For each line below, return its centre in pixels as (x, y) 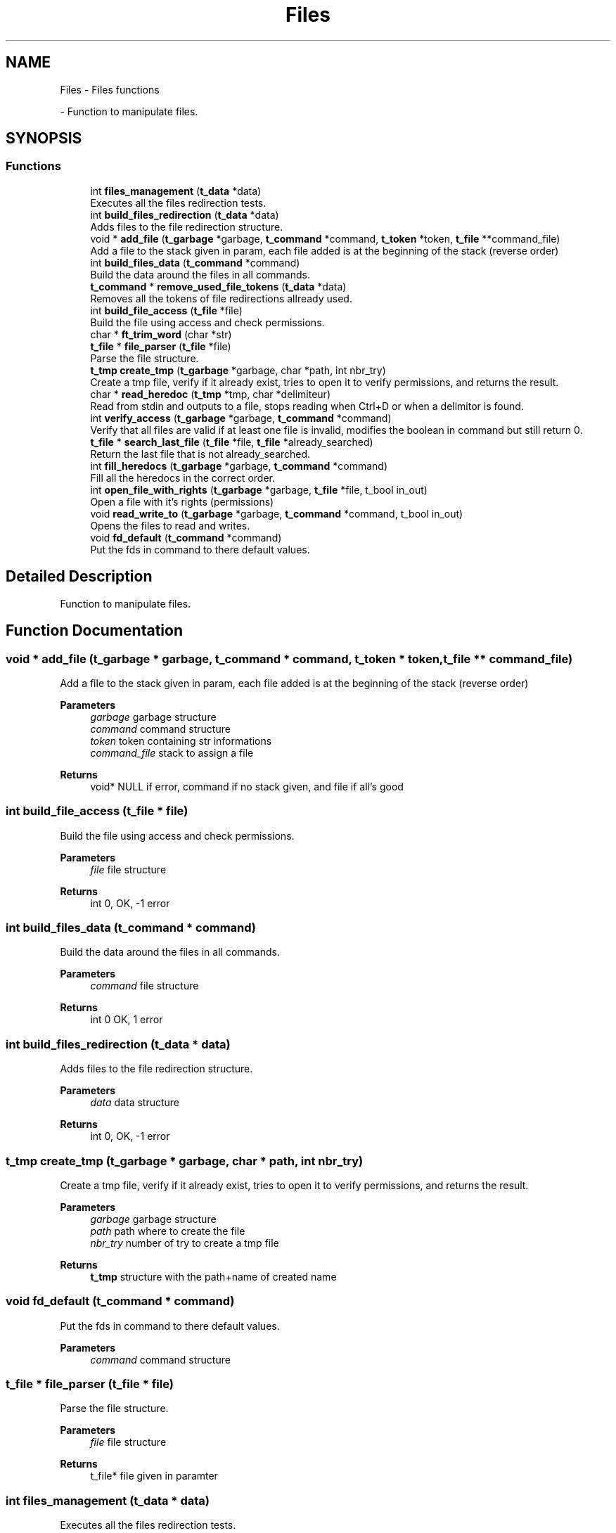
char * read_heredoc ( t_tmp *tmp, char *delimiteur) (210, 394)
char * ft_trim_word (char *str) (161, 334)
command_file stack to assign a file (172, 752)
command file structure (145, 986)
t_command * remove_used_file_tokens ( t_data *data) (218, 286)
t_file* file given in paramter (154, 1476)
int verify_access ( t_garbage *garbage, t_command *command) (241, 418)
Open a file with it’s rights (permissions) (182, 501)
